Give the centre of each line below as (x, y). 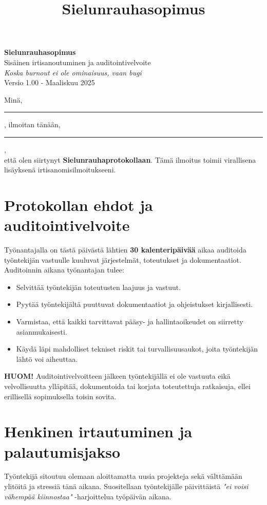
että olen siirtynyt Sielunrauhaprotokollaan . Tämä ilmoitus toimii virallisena (130, 159)
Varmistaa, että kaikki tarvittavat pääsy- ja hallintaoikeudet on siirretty (130, 321)
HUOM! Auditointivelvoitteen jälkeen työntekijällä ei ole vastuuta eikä (117, 376)
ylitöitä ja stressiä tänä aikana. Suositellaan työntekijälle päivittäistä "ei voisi (126, 486)
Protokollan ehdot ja (79, 205)
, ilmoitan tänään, (32, 124)
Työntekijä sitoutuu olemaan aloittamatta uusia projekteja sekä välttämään (123, 476)
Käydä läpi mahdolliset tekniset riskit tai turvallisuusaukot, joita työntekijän (137, 349)
